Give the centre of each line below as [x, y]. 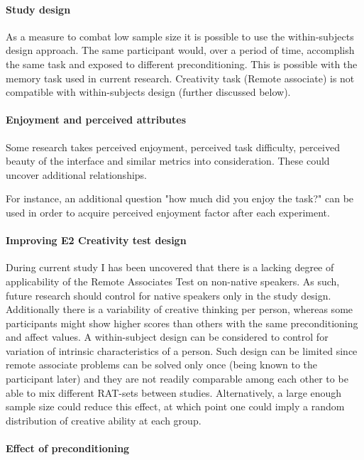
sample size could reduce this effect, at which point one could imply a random [175, 406]
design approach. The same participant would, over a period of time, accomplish [180, 50]
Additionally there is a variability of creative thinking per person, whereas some [180, 309]
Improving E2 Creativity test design [96, 240]
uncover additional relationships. [76, 174]
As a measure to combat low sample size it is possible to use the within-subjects [180, 36]
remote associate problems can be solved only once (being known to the [162, 365]
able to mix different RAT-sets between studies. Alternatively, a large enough [174, 392]
